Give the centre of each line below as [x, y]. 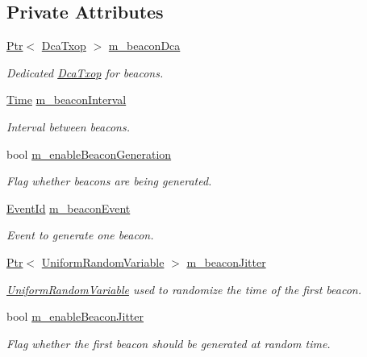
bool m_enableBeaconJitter [75, 316]
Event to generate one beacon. [80, 235]
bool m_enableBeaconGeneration [89, 154]
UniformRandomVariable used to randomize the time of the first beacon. [184, 289]
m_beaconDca [144, 46]
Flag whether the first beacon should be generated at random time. [169, 343]
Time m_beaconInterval [67, 100]
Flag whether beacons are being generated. [109, 181]
